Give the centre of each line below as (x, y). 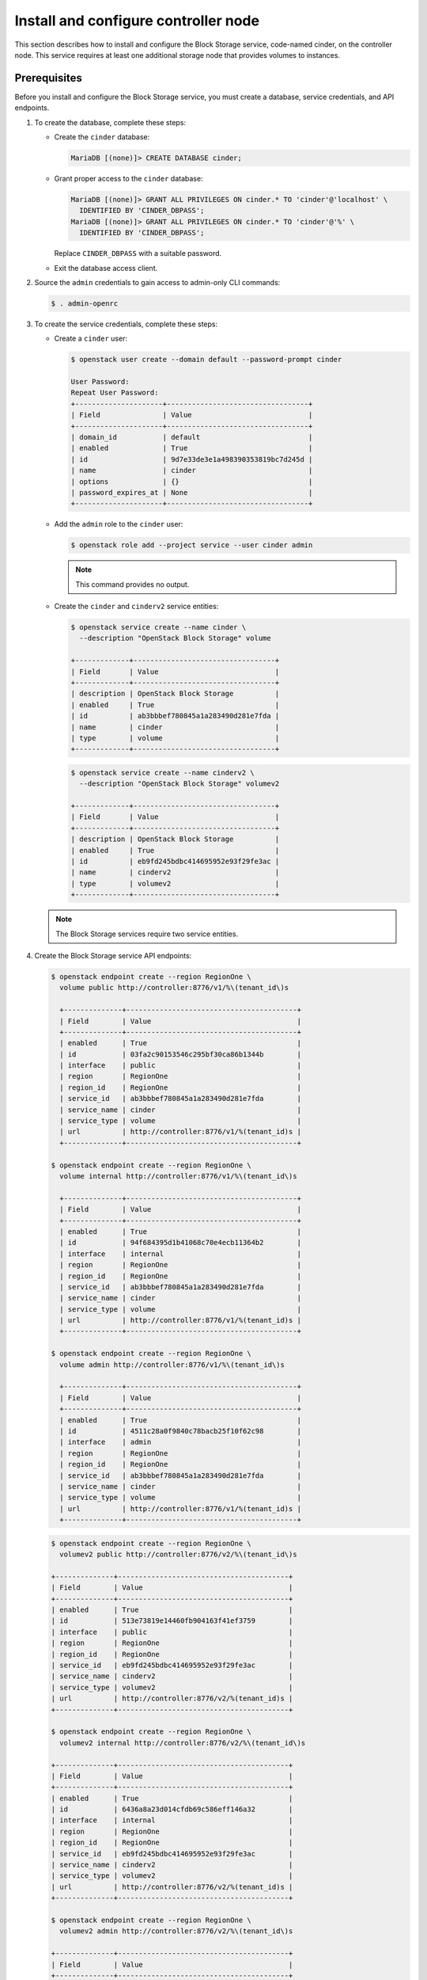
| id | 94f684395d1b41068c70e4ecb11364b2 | (181, 1243)
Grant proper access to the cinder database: (128, 178)
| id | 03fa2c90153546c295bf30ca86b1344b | (181, 1054)
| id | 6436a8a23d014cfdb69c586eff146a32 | (172, 1809)
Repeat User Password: (115, 393)
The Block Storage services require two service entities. (147, 934)
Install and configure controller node (137, 21)
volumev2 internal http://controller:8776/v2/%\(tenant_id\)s (183, 1743)
